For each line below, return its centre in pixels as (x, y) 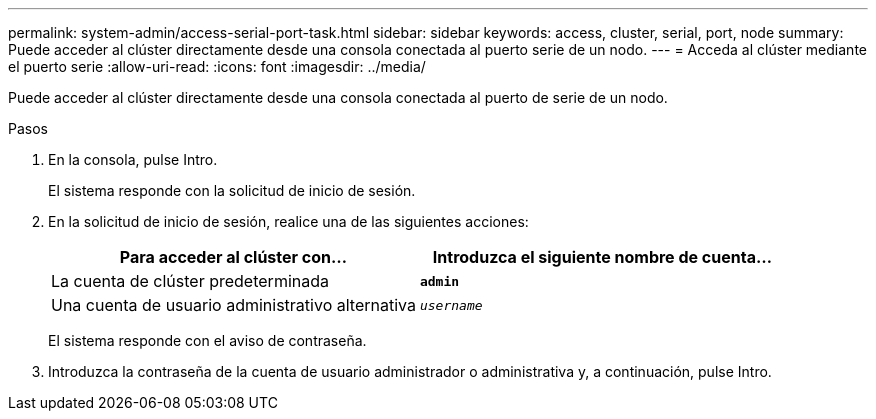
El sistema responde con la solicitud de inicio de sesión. (232, 190)
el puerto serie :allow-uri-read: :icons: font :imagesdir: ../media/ (217, 66)
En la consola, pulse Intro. (133, 159)
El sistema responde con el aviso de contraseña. (207, 340)
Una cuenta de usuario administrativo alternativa (233, 305)
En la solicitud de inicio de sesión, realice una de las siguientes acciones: (288, 221)
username (451, 305)
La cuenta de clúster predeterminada (190, 281)
